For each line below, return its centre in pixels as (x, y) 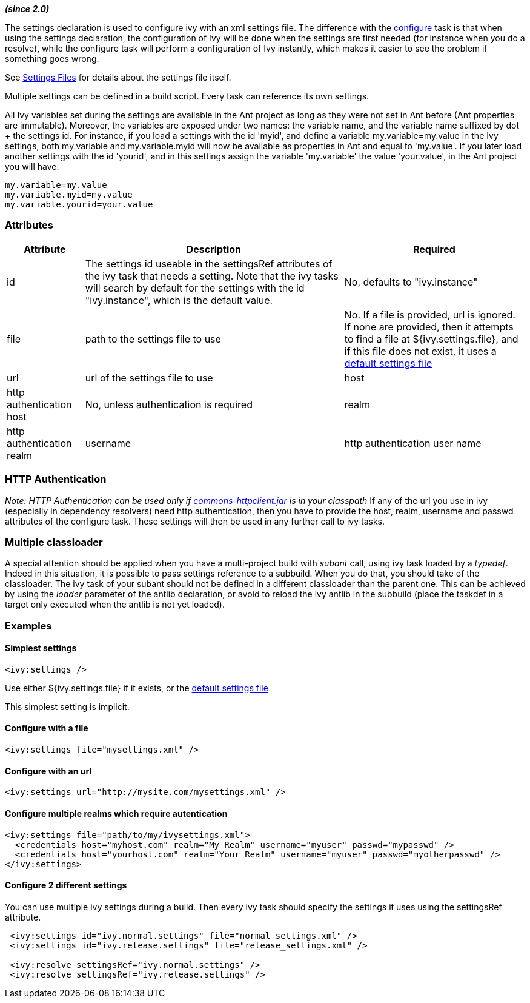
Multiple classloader (54, 542)
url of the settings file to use (149, 377)
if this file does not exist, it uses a (420, 351)
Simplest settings (41, 648)
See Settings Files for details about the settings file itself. (118, 77)
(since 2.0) (27, 9)
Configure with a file (47, 728)
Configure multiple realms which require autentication (116, 813)
